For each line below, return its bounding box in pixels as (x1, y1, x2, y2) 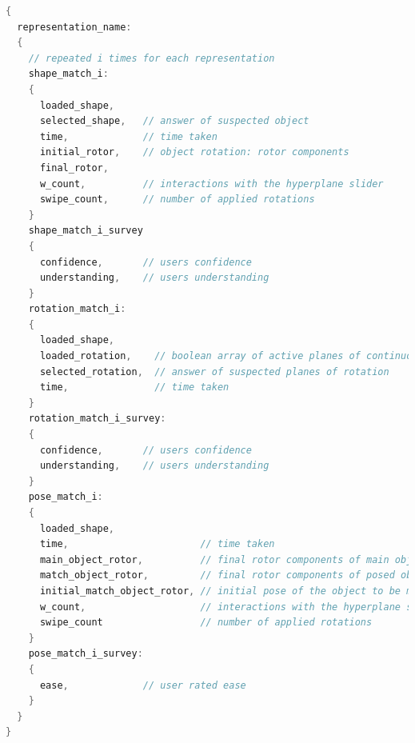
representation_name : (17, 21, 132, 33)
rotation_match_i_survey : (28, 413, 166, 425)
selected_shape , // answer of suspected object (39, 115, 309, 127)
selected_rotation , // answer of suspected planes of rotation (39, 366, 389, 377)
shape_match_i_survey (28, 225, 143, 237)
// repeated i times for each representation (28, 52, 275, 64)
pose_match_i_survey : (28, 648, 143, 660)
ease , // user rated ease (39, 679, 246, 691)
